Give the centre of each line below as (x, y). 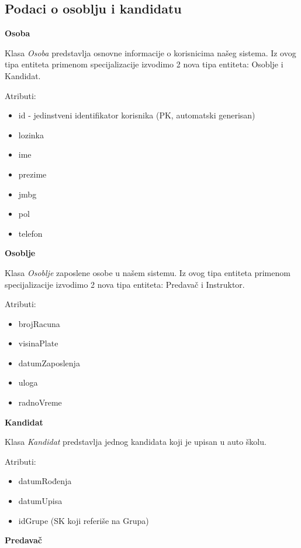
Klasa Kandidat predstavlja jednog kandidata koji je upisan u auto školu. (136, 442)
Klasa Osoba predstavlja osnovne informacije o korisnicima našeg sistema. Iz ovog (150, 52)
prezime (32, 174)
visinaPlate (38, 343)
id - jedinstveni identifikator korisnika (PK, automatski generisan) (137, 115)
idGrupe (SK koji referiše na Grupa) (84, 520)
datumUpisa (40, 501)
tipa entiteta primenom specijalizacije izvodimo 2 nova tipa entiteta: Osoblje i (144, 64)
